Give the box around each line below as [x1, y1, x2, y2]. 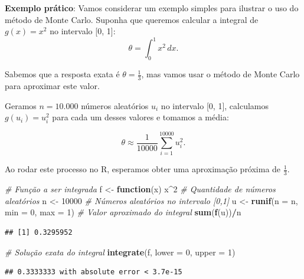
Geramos [5, 99, 37, 111]
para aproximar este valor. [5, 79, 100, 91]
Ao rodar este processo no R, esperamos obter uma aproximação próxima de [5, 163, 281, 175]
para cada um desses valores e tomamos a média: [52, 111, 229, 123]
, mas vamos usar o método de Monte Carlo [141, 68, 300, 80]
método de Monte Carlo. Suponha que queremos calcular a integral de [5, 13, 259, 25]
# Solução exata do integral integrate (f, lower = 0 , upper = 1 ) [5, 245, 236, 258]
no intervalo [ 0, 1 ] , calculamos [161, 99, 269, 111]
